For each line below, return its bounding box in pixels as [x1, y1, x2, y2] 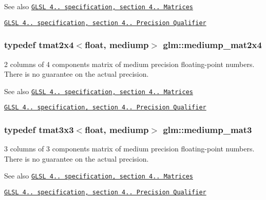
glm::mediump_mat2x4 [163, 38, 262, 51]
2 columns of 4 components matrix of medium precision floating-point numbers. [4, 58, 255, 69]
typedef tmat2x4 [4, 38, 74, 51]
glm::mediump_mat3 [163, 123, 252, 136]
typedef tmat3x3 [4, 123, 74, 136]
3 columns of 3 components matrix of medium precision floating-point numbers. [4, 143, 255, 154]
